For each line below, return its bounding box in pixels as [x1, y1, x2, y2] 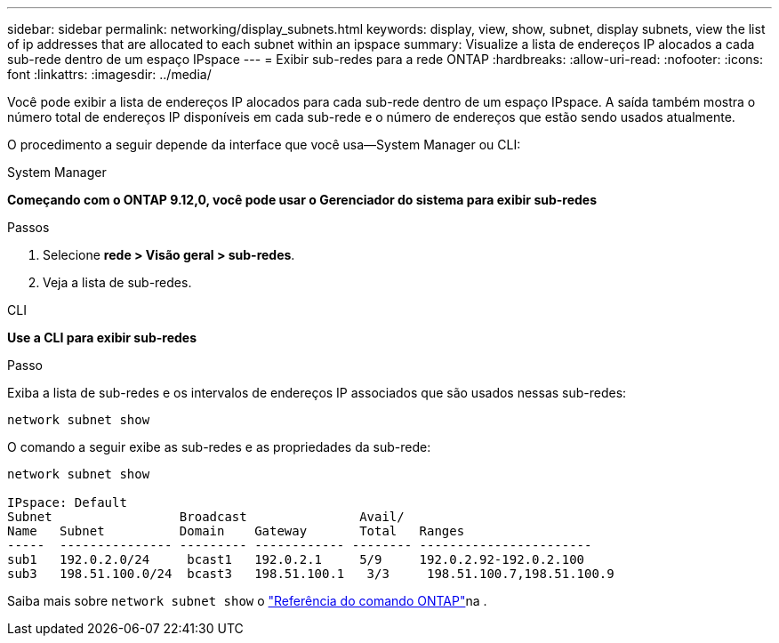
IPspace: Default [7, 495, 127, 510]
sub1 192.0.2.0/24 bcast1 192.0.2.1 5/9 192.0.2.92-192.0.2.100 [7, 552, 585, 567]
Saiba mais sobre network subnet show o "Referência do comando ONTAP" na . [7, 593, 487, 608]
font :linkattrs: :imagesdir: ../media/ [7, 67, 212, 82]
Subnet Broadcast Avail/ [7, 510, 405, 524]
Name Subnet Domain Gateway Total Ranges [7, 524, 465, 538]
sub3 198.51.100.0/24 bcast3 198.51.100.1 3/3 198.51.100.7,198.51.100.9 [7, 567, 614, 581]
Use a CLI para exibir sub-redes [7, 330, 197, 345]
